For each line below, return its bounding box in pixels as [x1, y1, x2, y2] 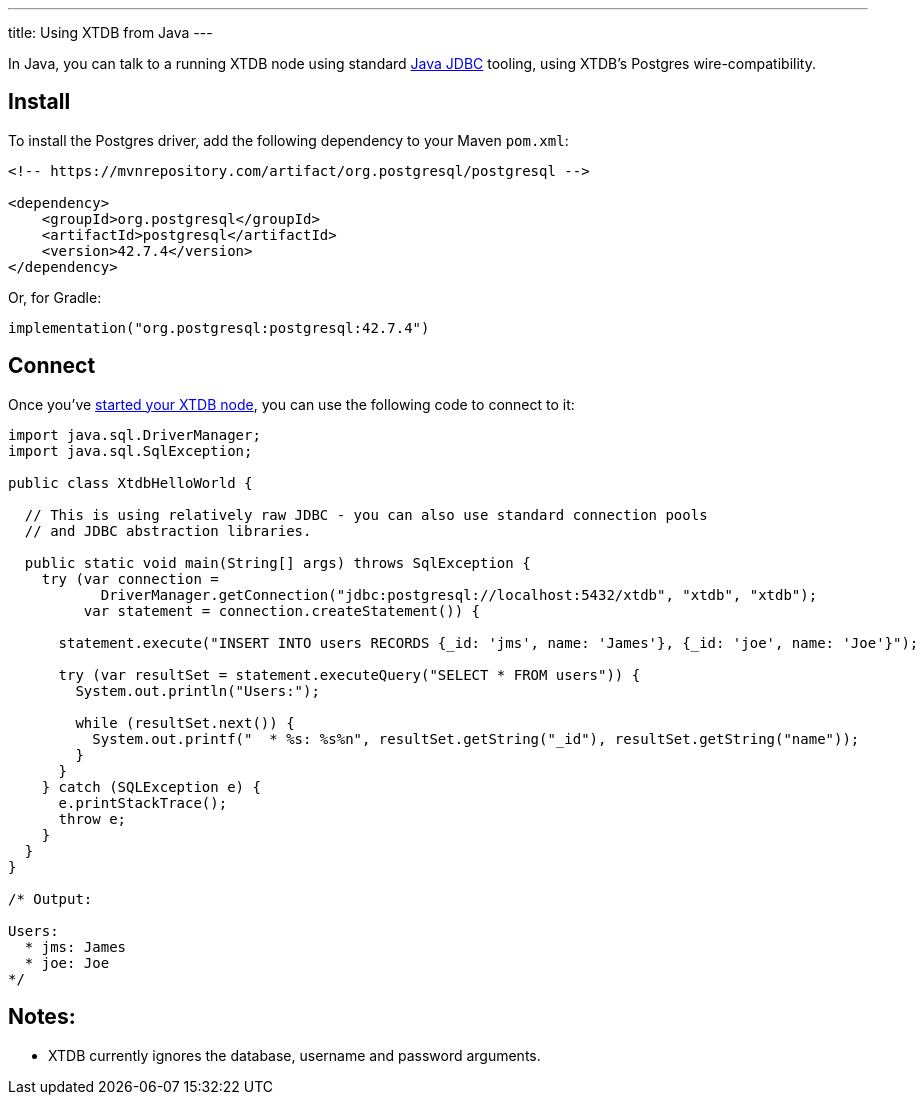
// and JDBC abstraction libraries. [24, 522, 312, 539]
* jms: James [24, 938, 127, 955]
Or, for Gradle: [8, 288, 102, 306]
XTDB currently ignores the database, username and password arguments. [48, 1046, 541, 1064]
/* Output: [8, 890, 93, 907]
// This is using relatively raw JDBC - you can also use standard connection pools [24, 506, 708, 523]
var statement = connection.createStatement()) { [83, 602, 481, 619]
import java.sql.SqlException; [8, 442, 253, 459]
